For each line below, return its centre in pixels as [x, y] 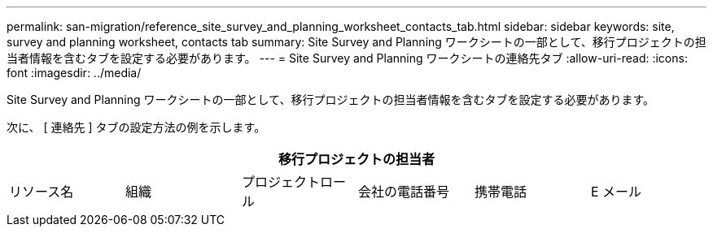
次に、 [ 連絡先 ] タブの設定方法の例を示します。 [136, 127]
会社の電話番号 [403, 192]
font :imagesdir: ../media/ [74, 73]
